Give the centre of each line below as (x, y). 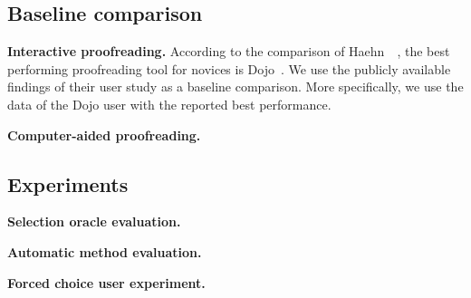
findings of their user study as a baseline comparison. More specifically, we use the (235, 87)
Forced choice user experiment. (106, 282)
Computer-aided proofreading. (104, 135)
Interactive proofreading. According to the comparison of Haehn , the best (229, 51)
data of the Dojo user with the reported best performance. (169, 104)
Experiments (68, 183)
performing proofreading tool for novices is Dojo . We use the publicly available (229, 68)
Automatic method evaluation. (105, 251)
